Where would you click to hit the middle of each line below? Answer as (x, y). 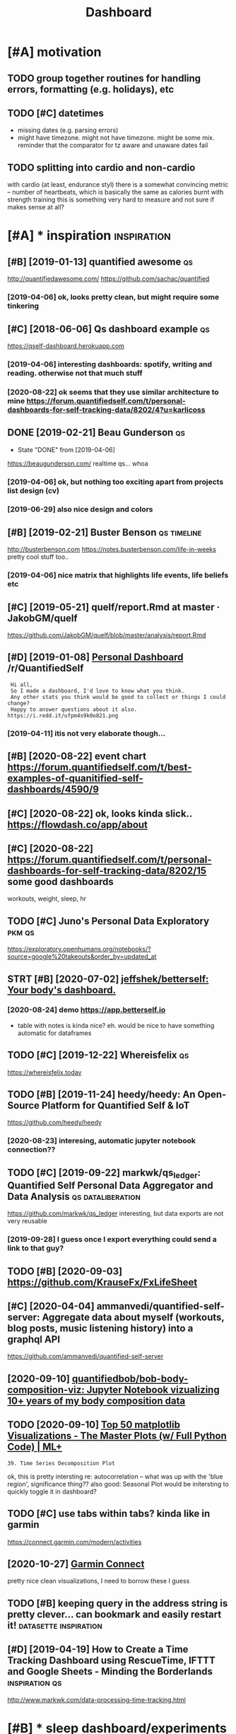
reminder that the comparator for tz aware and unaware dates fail (113, 145)
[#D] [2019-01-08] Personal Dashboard (95, 658)
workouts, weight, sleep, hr (47, 898)
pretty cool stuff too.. (38, 557)
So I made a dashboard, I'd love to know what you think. (98, 690)
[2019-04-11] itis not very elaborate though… (87, 733)
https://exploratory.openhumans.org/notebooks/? (79, 949)
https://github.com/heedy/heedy (55, 1123)
